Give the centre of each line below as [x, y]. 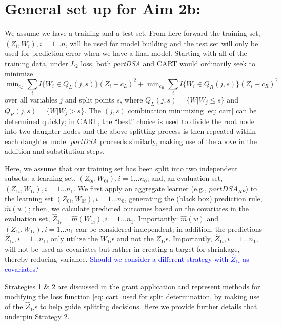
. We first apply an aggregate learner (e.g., [140, 188]
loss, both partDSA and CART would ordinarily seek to [168, 63]
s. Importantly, [189, 239]
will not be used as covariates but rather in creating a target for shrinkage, [122, 249]
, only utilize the [72, 239]
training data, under [36, 63]
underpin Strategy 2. [37, 317]
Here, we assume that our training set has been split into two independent [121, 168]
